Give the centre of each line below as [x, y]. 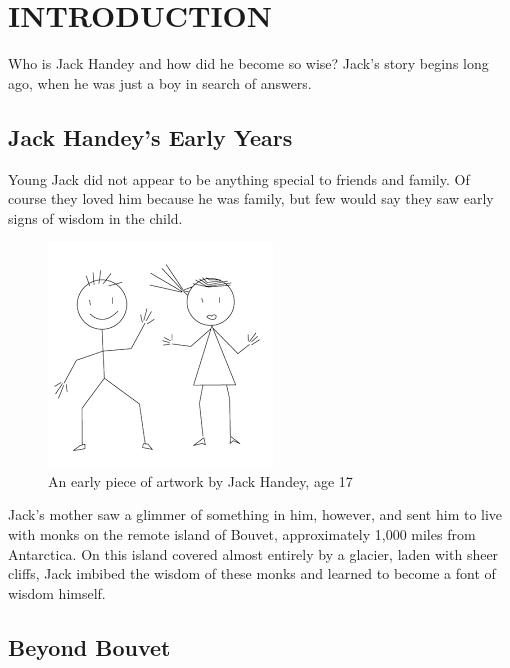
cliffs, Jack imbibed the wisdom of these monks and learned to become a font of [252, 573]
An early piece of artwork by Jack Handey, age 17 [200, 480]
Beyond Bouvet [89, 646]
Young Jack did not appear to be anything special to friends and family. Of [239, 178]
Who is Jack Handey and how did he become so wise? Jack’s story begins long [248, 63]
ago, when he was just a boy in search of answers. [160, 82]
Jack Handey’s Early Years [150, 136]
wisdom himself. [57, 592]
